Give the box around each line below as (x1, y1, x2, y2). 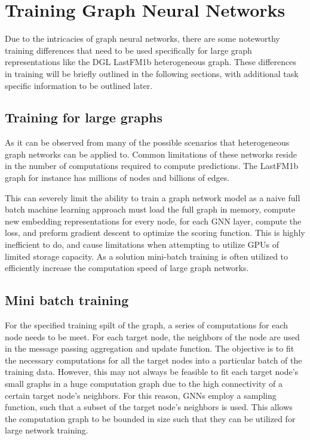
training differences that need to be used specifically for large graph (5, 44, 252, 56)
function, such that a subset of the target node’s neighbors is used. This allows (5, 401, 293, 413)
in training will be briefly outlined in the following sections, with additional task (5, 67, 299, 79)
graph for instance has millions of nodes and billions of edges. (5, 171, 230, 184)
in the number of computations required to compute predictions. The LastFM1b (5, 159, 299, 172)
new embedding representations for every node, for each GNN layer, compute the (5, 214, 302, 227)
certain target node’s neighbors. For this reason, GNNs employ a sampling (5, 389, 277, 401)
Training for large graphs (5, 108, 162, 127)
